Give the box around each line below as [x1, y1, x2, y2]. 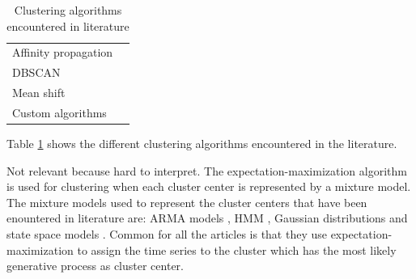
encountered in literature [6, 17, 129, 34]
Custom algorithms [12, 104, 107, 120]
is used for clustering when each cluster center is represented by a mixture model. [6, 178, 411, 195]
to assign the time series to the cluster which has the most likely [77, 241, 397, 258]
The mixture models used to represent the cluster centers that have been [6, 193, 367, 210]
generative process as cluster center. [6, 257, 184, 274]
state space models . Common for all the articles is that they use [6, 226, 327, 243]
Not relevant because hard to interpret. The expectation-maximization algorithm [6, 162, 407, 179]
